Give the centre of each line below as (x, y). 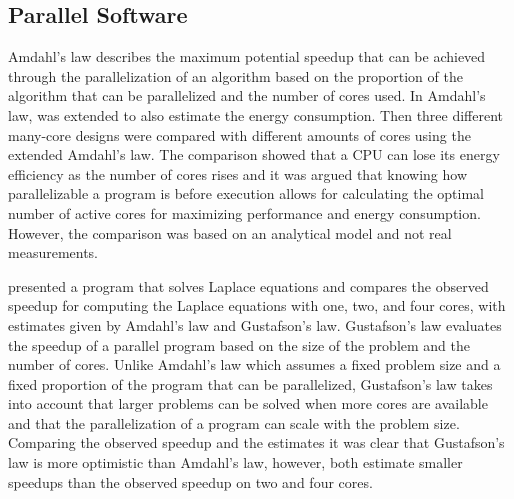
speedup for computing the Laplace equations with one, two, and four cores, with (257, 305)
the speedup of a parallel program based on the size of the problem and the (239, 344)
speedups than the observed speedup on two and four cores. (190, 481)
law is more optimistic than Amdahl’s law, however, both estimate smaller (235, 462)
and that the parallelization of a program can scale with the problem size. (234, 422)
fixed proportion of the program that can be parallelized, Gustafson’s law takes (250, 383)
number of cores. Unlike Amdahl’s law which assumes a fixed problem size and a (254, 364)
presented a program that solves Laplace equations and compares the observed (248, 285)
